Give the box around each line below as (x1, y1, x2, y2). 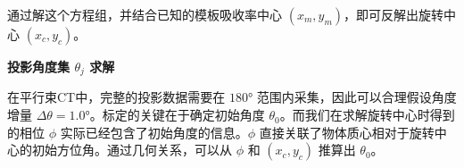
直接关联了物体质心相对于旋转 (259, 122, 435, 141)
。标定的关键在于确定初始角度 (89, 105, 265, 124)
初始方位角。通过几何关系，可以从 (31, 140, 232, 159)
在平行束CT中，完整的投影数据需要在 (7, 88, 226, 106)
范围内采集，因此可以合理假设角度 (256, 88, 457, 106)
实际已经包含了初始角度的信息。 (60, 122, 248, 141)
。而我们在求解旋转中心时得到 (279, 105, 455, 124)
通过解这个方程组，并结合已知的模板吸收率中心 (7, 5, 282, 23)
